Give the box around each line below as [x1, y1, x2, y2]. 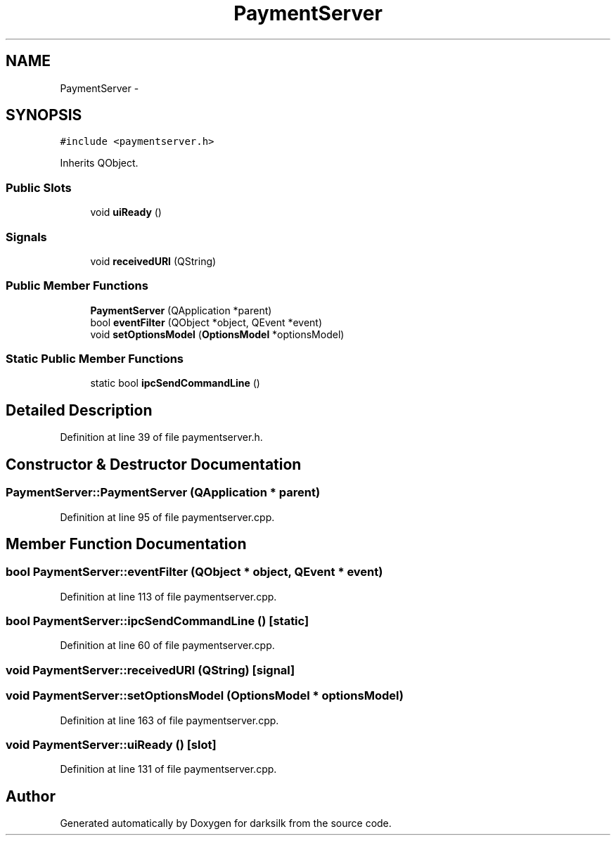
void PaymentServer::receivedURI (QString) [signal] [6, 662, 295, 677]
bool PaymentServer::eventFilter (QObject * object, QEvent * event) [6, 565, 383, 579]
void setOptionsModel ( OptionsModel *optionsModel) [90, 328, 345, 340]
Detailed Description [6, 401, 153, 419]
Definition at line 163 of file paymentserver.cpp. [60, 714, 279, 726]
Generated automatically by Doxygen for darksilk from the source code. [60, 817, 392, 830]
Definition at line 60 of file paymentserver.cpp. [60, 639, 275, 652]
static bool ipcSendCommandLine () [90, 377, 260, 390]
